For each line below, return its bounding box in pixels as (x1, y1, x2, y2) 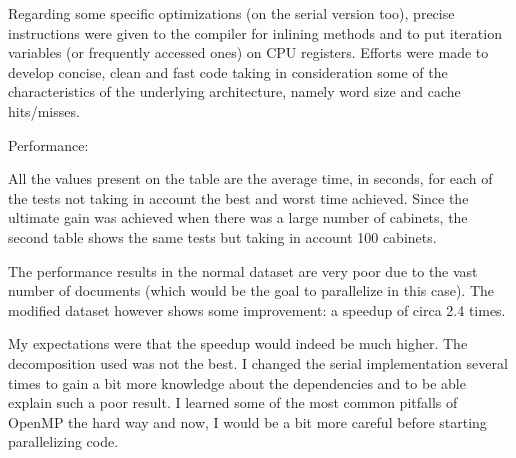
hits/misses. (8, 100, 80, 121)
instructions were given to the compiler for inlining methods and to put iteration (8, 22, 502, 43)
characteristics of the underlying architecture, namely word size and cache (8, 81, 461, 102)
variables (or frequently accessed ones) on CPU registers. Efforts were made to (8, 42, 489, 63)
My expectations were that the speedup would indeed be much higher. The (8, 333, 468, 354)
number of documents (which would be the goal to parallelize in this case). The (8, 280, 495, 301)
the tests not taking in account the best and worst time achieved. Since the (8, 187, 469, 208)
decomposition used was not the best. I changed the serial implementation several (8, 352, 508, 373)
